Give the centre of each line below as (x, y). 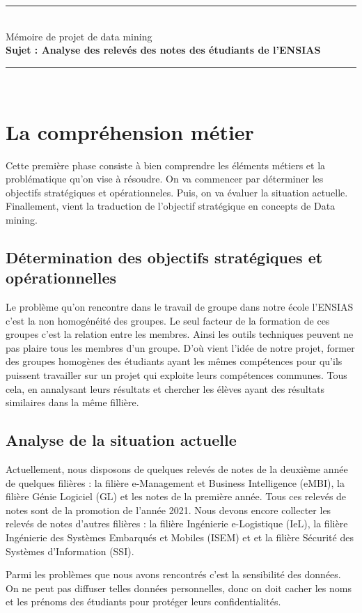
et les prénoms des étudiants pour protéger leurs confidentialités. (143, 602)
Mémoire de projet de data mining (79, 36)
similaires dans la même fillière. (72, 402)
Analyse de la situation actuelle (121, 440)
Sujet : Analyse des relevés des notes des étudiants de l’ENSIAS (163, 50)
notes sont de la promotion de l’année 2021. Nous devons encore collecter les (168, 510)
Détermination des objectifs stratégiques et (164, 257)
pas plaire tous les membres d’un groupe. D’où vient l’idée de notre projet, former (180, 347)
